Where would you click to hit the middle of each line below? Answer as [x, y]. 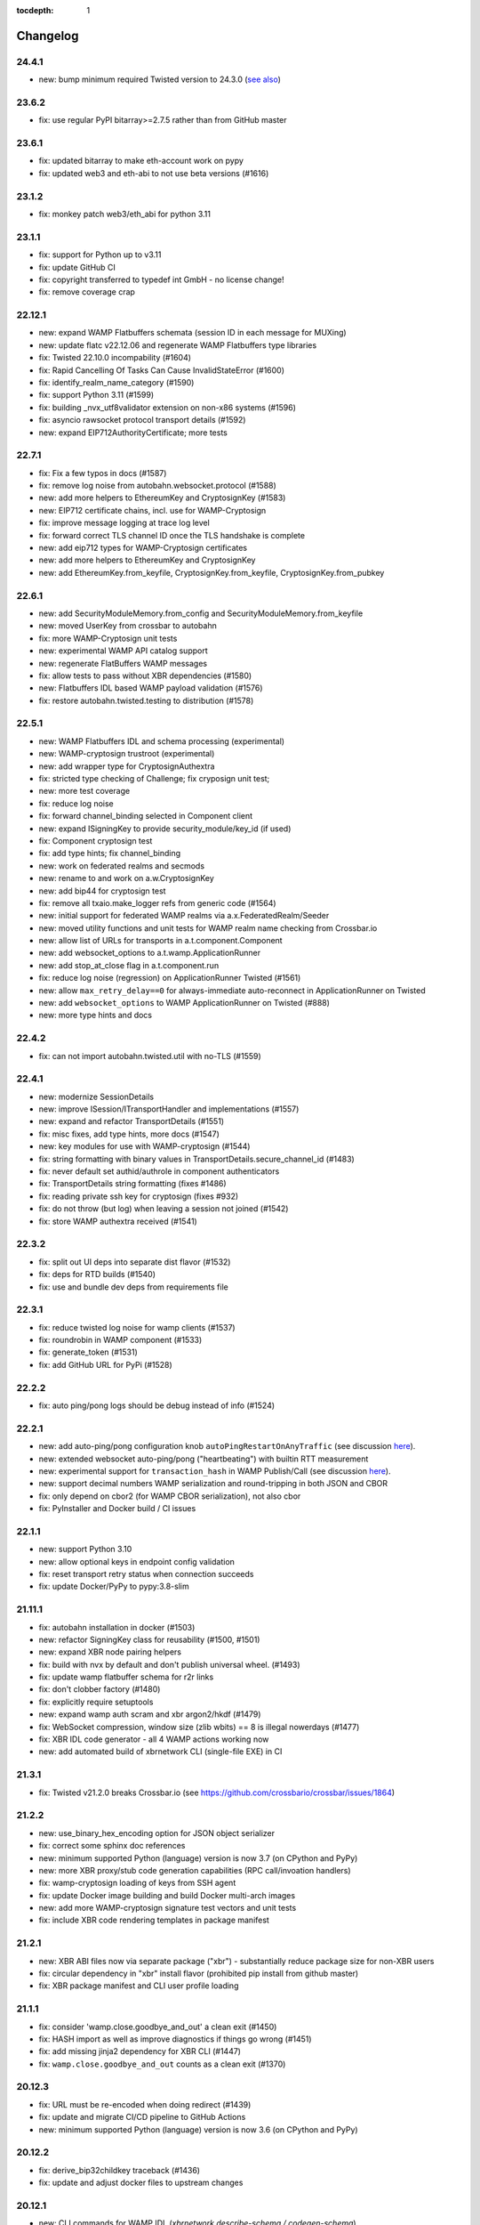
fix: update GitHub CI [77, 267]
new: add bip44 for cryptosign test [102, 891]
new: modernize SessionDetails [96, 1096]
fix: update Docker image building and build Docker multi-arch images [167, 1895]
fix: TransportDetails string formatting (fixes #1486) [132, 1184]
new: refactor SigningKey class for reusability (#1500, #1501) [149, 1639]
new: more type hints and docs [96, 1015]
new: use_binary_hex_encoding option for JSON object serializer [157, 1833]
